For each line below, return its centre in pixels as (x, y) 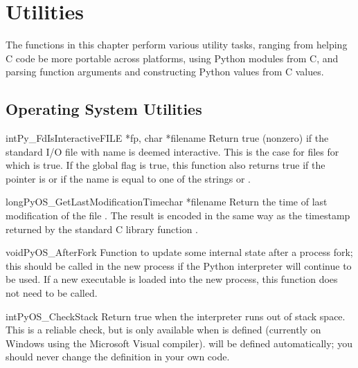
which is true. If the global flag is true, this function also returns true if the (165, 165)
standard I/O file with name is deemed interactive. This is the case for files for (172, 151)
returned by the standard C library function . (102, 229)
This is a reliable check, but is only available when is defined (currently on (163, 330)
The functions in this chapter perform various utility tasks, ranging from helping (177, 45)
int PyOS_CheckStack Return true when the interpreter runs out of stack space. (176, 316)
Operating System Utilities (104, 109)
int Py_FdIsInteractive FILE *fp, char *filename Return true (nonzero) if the (167, 138)
